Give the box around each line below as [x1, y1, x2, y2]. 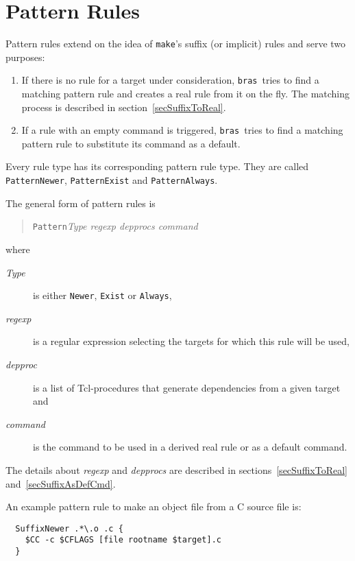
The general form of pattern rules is [5, 195, 156, 210]
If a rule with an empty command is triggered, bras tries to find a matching [21, 123, 343, 137]
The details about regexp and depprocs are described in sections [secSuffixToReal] [5, 462, 347, 477]
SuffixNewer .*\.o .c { [15, 523, 123, 534]
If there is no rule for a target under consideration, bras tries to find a [21, 73, 319, 87]
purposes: [5, 49, 45, 64]
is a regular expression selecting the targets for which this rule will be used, [33, 334, 350, 348]
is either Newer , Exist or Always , [33, 288, 172, 302]
